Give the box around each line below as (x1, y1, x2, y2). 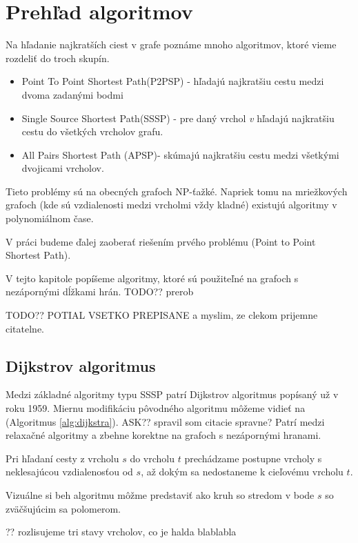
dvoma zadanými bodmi (21, 87, 123, 101)
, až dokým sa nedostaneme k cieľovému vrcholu (141, 464, 344, 479)
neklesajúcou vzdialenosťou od (6, 464, 133, 479)
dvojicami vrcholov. (21, 161, 104, 175)
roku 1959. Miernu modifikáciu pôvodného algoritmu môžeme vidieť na (6, 401, 306, 415)
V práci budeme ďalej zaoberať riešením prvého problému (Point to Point (6, 234, 316, 248)
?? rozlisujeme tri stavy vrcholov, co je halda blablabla (6, 524, 237, 539)
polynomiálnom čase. (6, 211, 94, 226)
